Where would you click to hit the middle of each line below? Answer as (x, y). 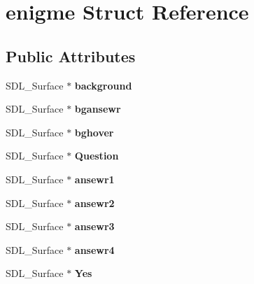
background (103, 85)
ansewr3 (94, 226)
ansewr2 (94, 203)
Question (97, 156)
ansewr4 (94, 249)
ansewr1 (94, 179)
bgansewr (98, 109)
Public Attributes (71, 56)
